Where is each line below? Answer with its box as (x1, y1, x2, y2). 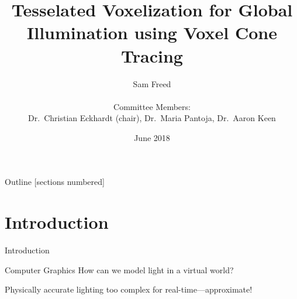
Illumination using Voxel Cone (27, 20, 277, 44)
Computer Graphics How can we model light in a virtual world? (5, 263, 234, 276)
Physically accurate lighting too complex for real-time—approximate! (5, 283, 253, 295)
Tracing (121, 43, 183, 67)
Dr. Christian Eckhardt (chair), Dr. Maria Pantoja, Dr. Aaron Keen (28, 112, 276, 124)
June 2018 (134, 131, 170, 143)
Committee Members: (113, 100, 191, 112)
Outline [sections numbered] (5, 176, 105, 188)
